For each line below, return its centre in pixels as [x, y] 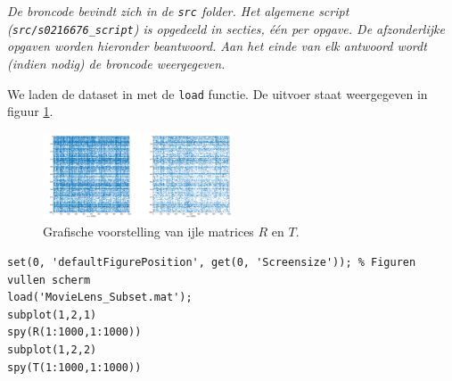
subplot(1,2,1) [52, 315]
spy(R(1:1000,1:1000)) [74, 332]
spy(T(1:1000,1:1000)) [74, 367]
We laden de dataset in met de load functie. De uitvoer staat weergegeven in [218, 93]
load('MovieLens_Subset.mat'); [100, 298]
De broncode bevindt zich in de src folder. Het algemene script [178, 11]
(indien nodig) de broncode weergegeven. [116, 63]
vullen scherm [49, 280]
